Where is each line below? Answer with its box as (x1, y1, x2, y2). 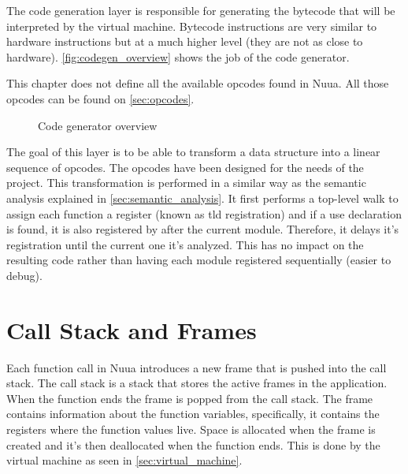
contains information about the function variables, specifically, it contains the (6, 405, 380, 422)
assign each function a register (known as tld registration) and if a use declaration (6, 205, 402, 222)
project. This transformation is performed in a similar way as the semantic (6, 174, 366, 191)
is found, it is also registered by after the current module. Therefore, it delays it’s (6, 221, 399, 237)
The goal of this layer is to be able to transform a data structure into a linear (6, 144, 380, 160)
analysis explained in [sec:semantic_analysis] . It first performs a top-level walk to (6, 189, 399, 206)
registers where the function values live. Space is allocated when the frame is (6, 421, 376, 437)
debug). (6, 267, 43, 283)
